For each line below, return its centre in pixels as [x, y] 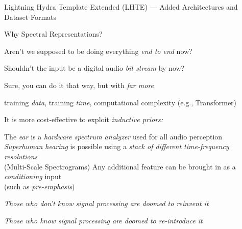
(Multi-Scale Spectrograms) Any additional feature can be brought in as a [120, 166]
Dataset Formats [30, 17]
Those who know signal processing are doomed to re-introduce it [103, 220]
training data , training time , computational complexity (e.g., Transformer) [120, 102]
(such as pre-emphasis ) [40, 186]
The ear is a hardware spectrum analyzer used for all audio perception [113, 136]
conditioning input [33, 176]
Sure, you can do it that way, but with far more [79, 85]
